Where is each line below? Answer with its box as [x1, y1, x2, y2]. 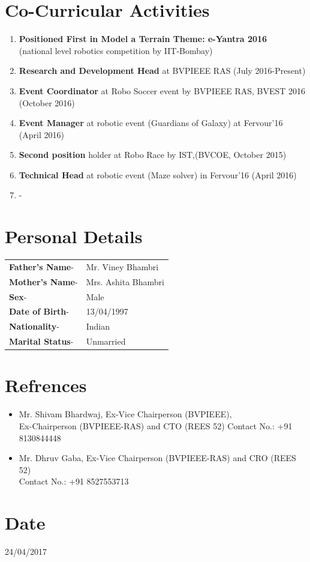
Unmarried [86, 335, 126, 348]
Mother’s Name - [9, 275, 78, 288]
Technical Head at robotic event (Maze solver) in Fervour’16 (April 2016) [19, 168, 297, 181]
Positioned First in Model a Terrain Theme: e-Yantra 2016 [19, 32, 267, 45]
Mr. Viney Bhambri [86, 260, 159, 273]
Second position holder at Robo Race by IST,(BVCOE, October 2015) [19, 148, 287, 161]
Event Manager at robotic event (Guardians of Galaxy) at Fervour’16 [19, 116, 283, 129]
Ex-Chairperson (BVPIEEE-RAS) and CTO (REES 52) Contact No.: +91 [19, 419, 293, 432]
